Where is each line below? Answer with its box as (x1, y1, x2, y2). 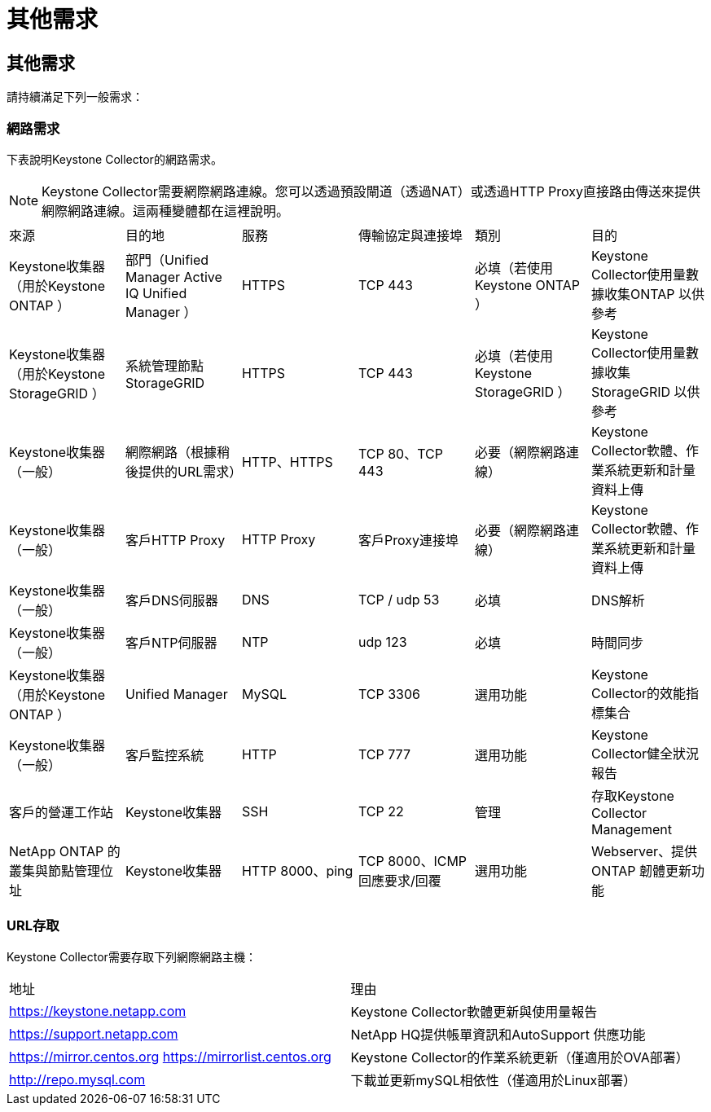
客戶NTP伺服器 (125, 634, 217, 651)
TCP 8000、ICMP (358, 852, 467, 869)
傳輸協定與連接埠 (358, 226, 463, 244)
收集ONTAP (603, 285, 675, 302)
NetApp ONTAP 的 (9, 842, 121, 859)
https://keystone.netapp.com (9, 1002, 187, 1019)
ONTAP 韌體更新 (590, 862, 691, 879)
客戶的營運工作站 (9, 803, 114, 820)
